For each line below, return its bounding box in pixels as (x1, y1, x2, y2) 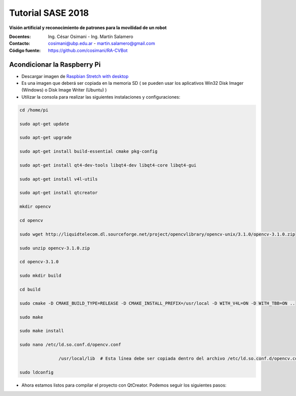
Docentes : (9, 34, 31, 39)
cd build (19, 287, 41, 292)
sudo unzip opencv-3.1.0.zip (19, 245, 90, 251)
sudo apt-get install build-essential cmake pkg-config (19, 148, 158, 154)
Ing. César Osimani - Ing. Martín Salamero (48, 34, 133, 39)
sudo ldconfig (19, 369, 54, 375)
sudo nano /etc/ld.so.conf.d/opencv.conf (19, 342, 121, 348)
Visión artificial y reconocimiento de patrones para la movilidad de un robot (9, 25, 167, 31)
